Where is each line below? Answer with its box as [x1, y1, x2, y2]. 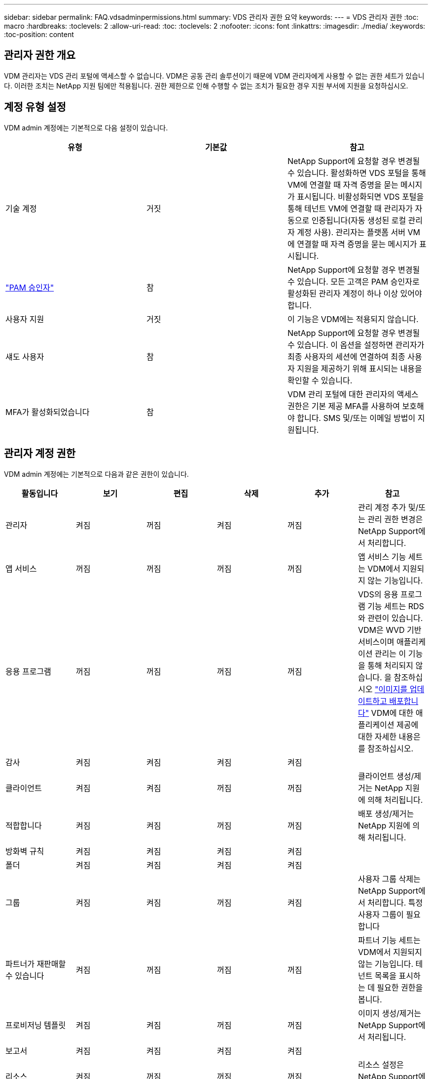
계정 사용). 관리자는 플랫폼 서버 [297, 227, 405, 237]
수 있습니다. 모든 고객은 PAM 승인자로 [287, 276, 420, 287]
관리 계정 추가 [358, 502, 406, 512]
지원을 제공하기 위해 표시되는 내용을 [297, 363, 422, 373]
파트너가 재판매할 [5, 958, 66, 969]
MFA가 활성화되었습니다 [5, 407, 90, 417]
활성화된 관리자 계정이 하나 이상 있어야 [287, 288, 422, 298]
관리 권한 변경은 [367, 514, 423, 524]
